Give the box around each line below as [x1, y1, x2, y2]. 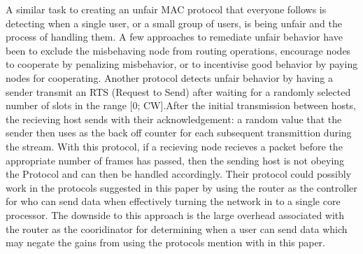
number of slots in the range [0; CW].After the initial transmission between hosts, [6, 98, 356, 113]
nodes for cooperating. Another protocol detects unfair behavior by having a [6, 70, 333, 85]
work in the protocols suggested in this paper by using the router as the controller [6, 180, 357, 195]
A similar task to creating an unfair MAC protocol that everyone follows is [6, 2, 327, 16]
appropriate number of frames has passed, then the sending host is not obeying [6, 153, 345, 167]
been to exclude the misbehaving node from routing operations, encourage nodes [6, 43, 351, 57]
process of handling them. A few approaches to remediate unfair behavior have [6, 29, 343, 44]
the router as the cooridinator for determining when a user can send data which [6, 221, 348, 236]
